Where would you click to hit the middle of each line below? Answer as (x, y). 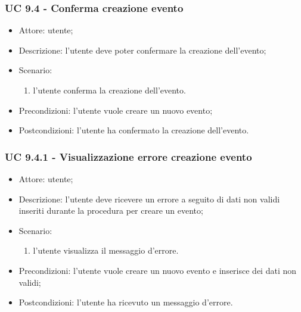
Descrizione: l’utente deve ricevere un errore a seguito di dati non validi (149, 199)
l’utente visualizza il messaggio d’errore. (106, 250)
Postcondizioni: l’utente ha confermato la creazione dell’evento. (134, 130)
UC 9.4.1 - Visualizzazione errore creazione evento (128, 156)
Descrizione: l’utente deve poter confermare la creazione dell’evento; (142, 50)
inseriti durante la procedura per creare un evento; (111, 210)
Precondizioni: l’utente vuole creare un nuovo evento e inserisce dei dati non (158, 270)
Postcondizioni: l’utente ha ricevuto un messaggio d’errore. (126, 302)
